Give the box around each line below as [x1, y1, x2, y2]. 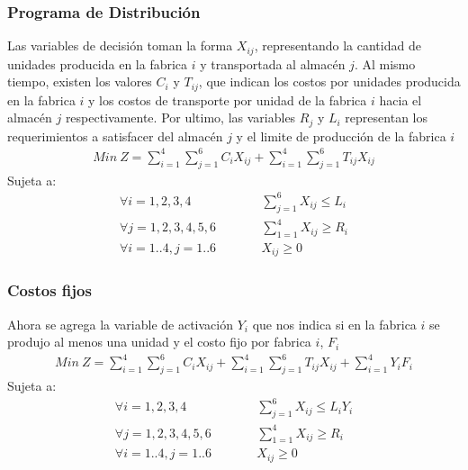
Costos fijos [7, 279, 92, 302]
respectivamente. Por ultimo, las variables [65, 108, 296, 127]
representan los [345, 108, 427, 127]
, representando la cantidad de [254, 36, 421, 55]
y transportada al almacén [200, 54, 346, 73]
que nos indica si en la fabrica [252, 314, 417, 333]
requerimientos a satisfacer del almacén [7, 126, 223, 145]
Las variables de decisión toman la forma [7, 36, 233, 55]
